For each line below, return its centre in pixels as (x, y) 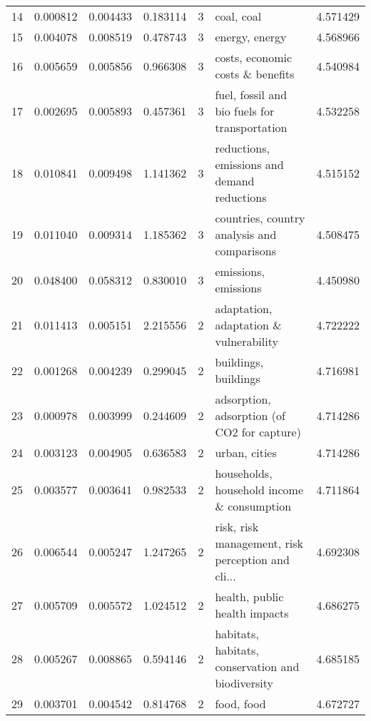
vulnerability (247, 341)
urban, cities (246, 452)
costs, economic (254, 57)
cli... (225, 576)
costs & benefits (255, 74)
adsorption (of (250, 415)
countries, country (260, 218)
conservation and (257, 666)
